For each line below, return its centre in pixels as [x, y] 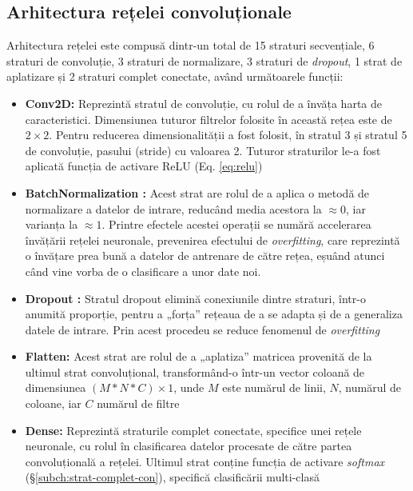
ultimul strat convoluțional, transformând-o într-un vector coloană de [195, 371]
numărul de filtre [138, 403]
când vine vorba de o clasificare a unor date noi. [143, 271]
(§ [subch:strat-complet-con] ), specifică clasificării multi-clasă [172, 477]
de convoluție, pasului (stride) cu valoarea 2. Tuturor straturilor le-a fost [203, 150]
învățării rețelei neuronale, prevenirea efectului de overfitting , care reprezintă [212, 240]
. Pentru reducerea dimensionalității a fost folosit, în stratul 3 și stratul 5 [228, 135]
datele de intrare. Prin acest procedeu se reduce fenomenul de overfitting [203, 329]
